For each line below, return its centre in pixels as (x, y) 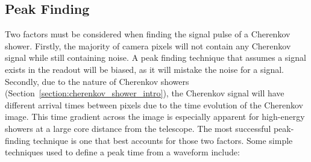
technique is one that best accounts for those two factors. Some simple (163, 140)
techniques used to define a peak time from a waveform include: (122, 152)
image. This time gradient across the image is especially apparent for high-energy (155, 117)
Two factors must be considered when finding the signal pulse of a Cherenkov (148, 34)
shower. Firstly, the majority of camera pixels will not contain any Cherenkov (148, 45)
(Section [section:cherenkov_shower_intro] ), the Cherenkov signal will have (145, 93)
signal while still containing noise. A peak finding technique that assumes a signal (155, 58)
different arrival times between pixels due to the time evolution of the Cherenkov (154, 104)
